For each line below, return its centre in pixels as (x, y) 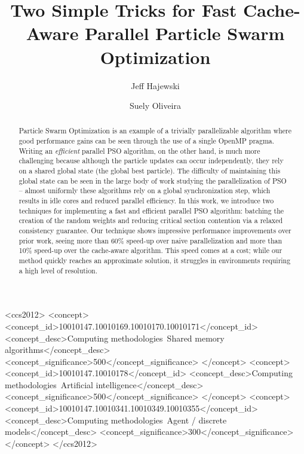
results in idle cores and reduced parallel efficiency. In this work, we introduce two (146, 201)
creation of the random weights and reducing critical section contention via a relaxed (151, 220)
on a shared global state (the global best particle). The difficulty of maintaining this (150, 171)
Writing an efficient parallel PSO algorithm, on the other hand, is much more (139, 150)
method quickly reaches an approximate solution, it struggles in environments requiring (155, 260)
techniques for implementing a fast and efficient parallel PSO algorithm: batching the (151, 210)
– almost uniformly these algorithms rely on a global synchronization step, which (145, 191)
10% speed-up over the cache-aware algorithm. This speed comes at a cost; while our (151, 250)
